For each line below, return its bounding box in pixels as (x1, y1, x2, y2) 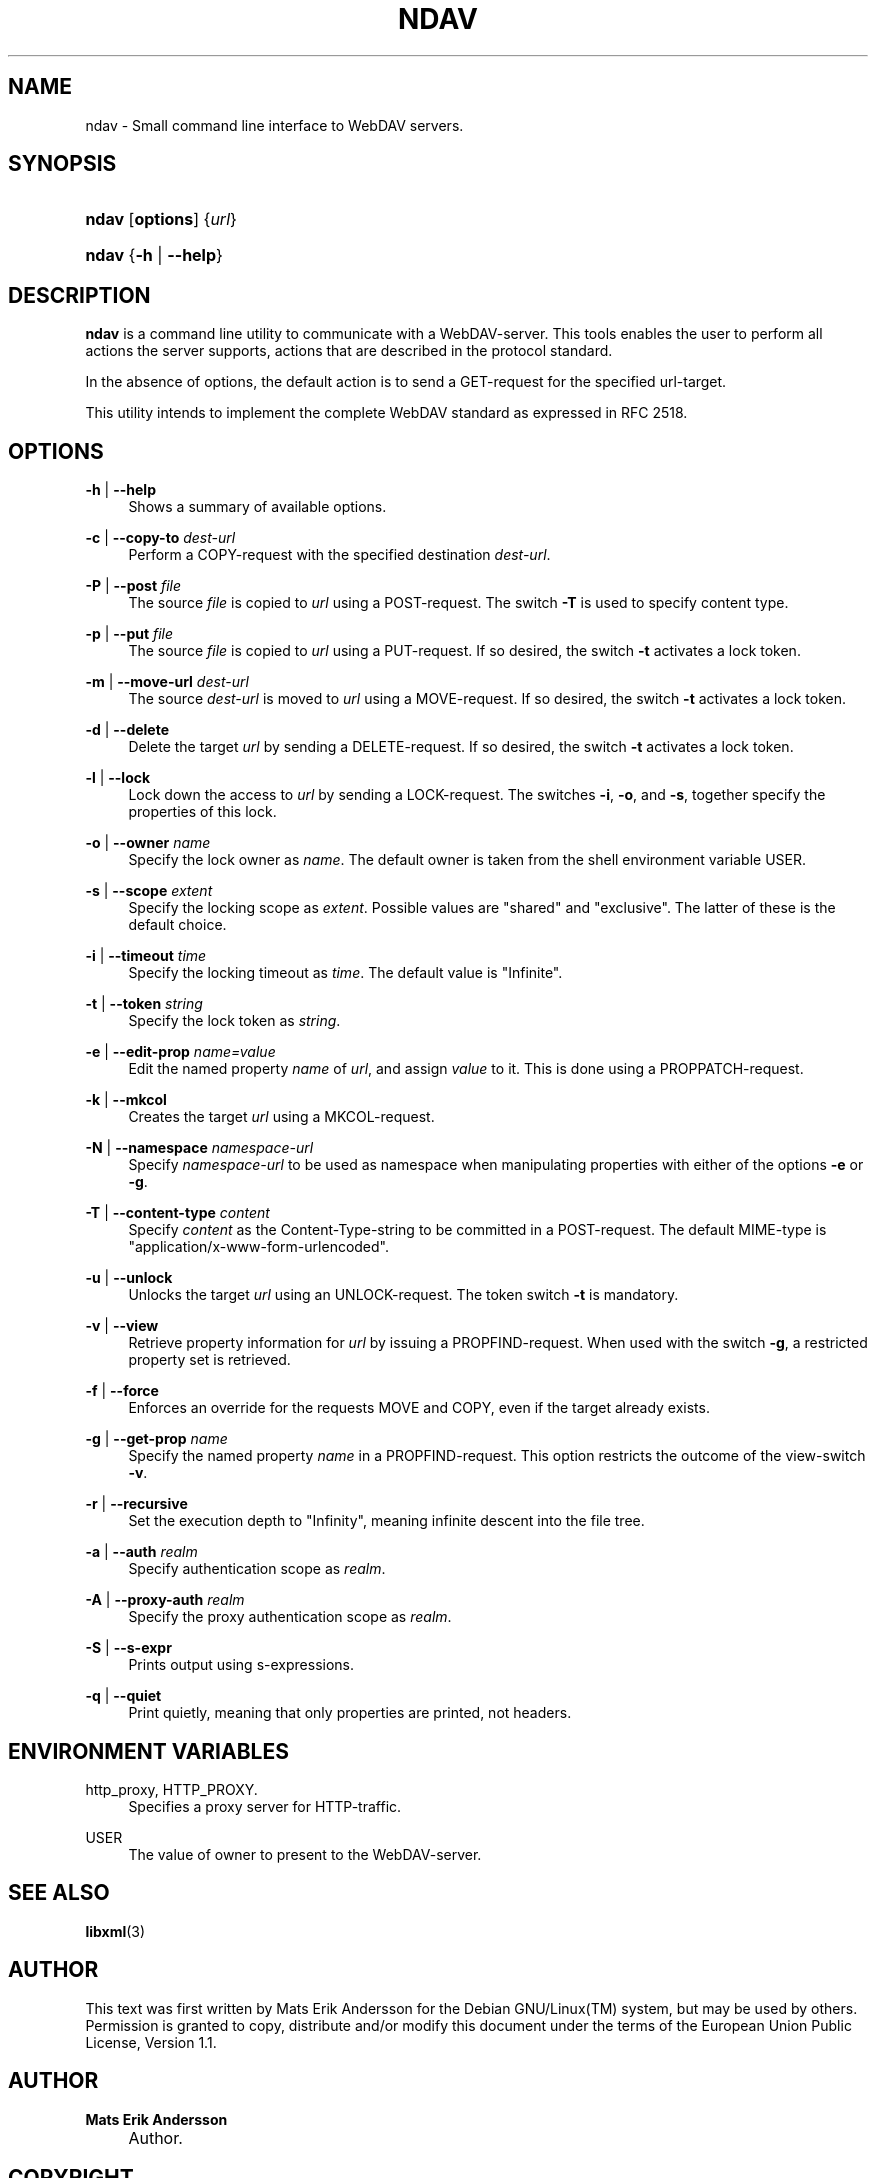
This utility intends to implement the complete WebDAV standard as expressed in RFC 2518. (85, 404, 688, 422)
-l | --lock (85, 769, 151, 787)
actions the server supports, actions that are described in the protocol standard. (85, 342, 613, 360)
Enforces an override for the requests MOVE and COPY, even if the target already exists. (128, 1399, 710, 1417)
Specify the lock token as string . (128, 1012, 341, 1030)
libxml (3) (85, 1922, 146, 1940)
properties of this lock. (128, 803, 277, 821)
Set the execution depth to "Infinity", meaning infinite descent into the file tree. (128, 1512, 645, 1530)
